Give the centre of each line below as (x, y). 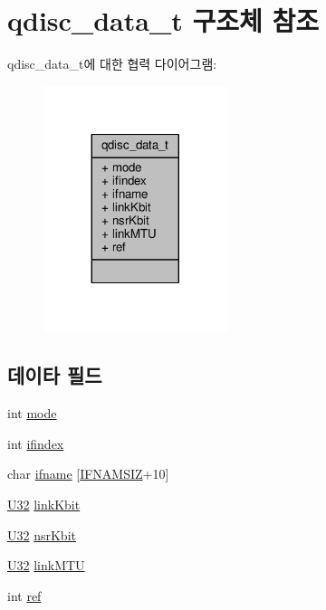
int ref (24, 595)
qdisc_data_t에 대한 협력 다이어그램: (112, 64)
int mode (32, 413)
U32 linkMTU (46, 565)
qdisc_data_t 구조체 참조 (163, 20)
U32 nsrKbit (42, 534)
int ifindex (36, 443)
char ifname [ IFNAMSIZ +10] (88, 474)
